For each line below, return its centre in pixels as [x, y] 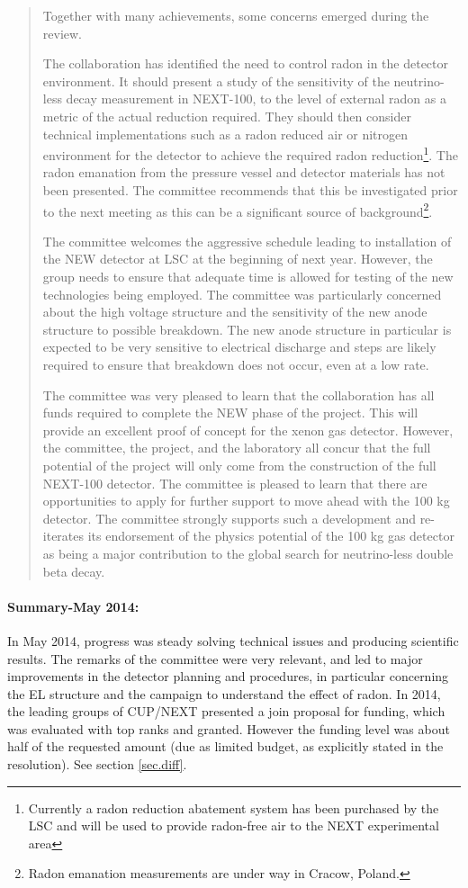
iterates [63, 536]
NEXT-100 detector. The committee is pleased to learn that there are [235, 483]
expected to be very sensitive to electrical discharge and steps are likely [239, 347]
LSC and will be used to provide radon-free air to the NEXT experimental [234, 825]
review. [63, 33]
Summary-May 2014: [73, 606]
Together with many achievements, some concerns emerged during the [236, 15]
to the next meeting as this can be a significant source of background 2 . [238, 210]
